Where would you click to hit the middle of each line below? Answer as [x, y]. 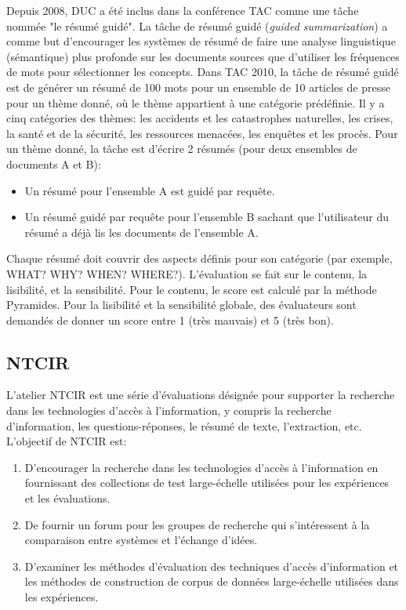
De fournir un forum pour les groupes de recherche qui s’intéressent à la [197, 524]
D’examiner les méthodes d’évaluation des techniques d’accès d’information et [212, 566]
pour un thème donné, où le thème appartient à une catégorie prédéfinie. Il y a [196, 102]
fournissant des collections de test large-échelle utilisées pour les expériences [207, 483]
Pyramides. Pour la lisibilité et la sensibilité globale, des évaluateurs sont [181, 305]
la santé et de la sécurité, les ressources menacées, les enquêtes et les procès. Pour [202, 133]
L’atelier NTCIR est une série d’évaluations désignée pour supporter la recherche [201, 395]
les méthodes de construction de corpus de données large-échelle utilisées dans [212, 581]
